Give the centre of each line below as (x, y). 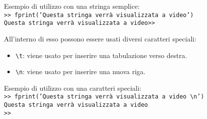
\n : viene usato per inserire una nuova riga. (80, 71)
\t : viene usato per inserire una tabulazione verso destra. (101, 55)
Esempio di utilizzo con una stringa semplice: (72, 6)
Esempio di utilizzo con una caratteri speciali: (73, 88)
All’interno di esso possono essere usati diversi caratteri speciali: (100, 38)
